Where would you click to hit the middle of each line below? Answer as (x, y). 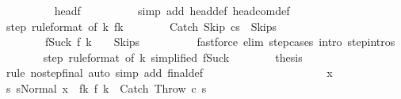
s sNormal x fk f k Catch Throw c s (106, 88)
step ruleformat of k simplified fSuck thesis (173, 57)
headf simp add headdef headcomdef (172, 10)
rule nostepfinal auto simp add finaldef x (169, 72)
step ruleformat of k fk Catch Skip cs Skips (141, 26)
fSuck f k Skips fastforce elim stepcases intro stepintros (220, 42)
